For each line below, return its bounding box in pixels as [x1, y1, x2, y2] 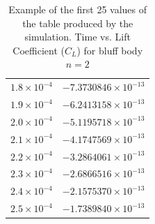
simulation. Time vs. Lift [24, 29, 131, 44]
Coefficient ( [13, 43, 65, 57]
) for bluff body [76, 43, 143, 57]
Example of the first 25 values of [8, 2, 147, 16]
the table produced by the [22, 15, 133, 30]
